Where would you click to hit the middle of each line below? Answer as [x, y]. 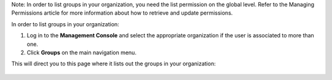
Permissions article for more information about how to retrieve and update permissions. [122, 13]
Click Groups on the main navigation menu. [81, 53]
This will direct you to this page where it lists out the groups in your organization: [114, 64]
